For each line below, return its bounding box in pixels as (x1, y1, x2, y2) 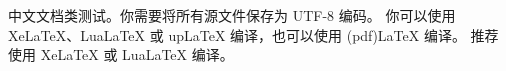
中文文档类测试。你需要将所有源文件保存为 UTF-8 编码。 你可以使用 (8, 5, 456, 25)
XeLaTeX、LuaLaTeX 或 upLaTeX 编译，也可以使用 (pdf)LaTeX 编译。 (8, 24, 466, 45)
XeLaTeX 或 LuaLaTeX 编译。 (40, 44, 234, 65)
